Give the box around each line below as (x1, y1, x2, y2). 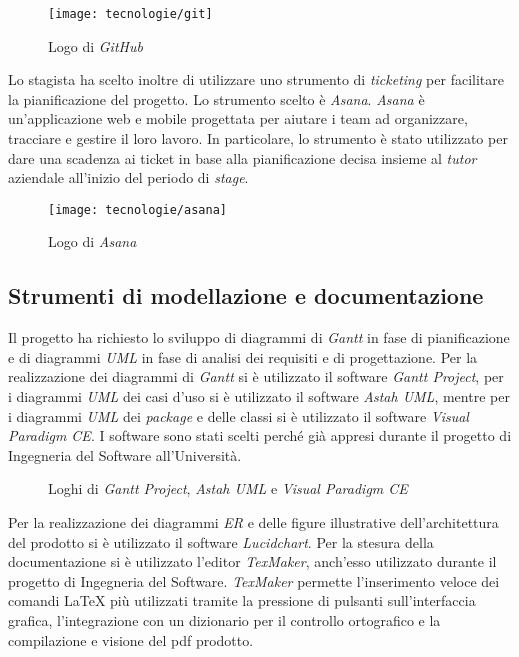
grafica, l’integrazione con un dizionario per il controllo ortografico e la (8, 609, 441, 630)
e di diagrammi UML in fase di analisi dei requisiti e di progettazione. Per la (8, 346, 478, 367)
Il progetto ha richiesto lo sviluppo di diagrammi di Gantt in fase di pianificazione (8, 327, 510, 348)
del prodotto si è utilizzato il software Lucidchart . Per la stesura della (8, 531, 434, 552)
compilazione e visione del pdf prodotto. (8, 629, 254, 650)
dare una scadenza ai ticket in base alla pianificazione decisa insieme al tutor (8, 147, 477, 168)
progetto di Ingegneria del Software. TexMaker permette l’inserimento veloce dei (8, 570, 500, 591)
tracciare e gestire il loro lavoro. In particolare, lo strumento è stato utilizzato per (8, 128, 508, 149)
